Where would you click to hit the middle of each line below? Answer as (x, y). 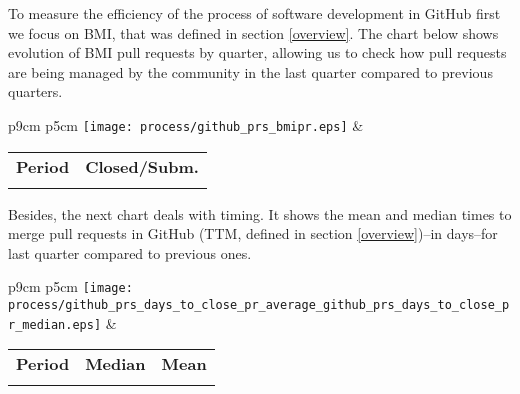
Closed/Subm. (142, 166)
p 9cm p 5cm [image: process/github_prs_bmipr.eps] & (186, 124)
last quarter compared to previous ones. (130, 252)
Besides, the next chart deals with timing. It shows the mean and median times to (260, 213)
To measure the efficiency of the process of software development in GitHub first (254, 13)
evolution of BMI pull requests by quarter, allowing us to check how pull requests (257, 52)
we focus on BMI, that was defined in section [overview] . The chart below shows (253, 32)
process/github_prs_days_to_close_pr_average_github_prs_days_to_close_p (259, 305)
